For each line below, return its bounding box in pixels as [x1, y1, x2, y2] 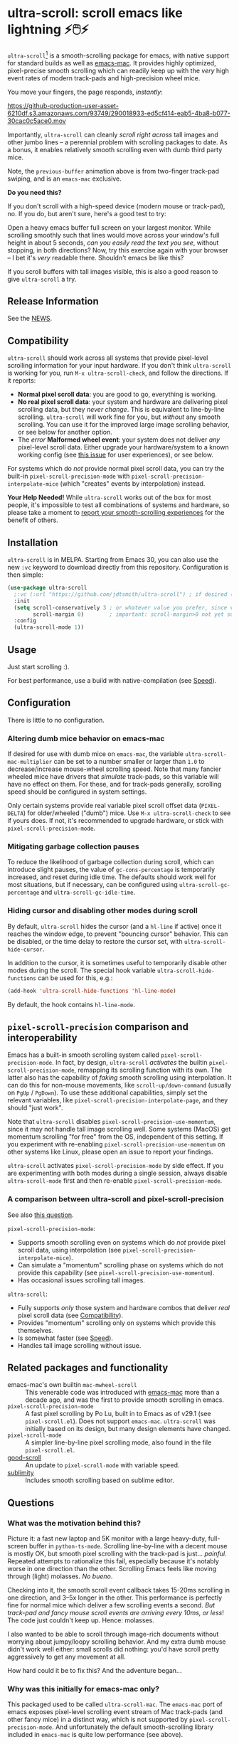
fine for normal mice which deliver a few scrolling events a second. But [7, 1601, 216, 1610]
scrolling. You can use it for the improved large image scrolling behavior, [17, 420, 230, 429]
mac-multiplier [7, 759, 53, 766]
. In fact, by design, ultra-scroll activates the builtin [52, 1058, 208, 1067]
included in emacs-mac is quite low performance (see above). [7, 1730, 184, 1739]
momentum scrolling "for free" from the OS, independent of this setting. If [7, 1132, 224, 1141]
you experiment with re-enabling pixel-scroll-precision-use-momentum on [7, 1140, 225, 1149]
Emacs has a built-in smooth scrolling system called [7, 1051, 160, 1059]
